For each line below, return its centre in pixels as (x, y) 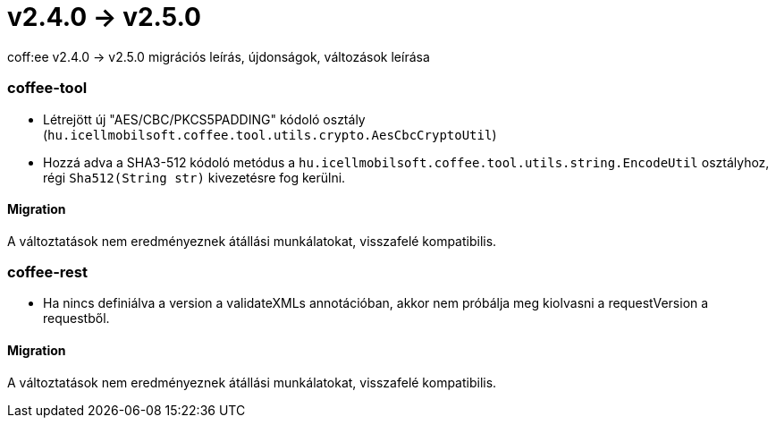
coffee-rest (47, 272)
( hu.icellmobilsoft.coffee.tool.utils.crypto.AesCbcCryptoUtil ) (270, 134)
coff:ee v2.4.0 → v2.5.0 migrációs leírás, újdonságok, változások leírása (219, 56)
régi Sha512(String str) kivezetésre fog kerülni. (194, 177)
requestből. (76, 319)
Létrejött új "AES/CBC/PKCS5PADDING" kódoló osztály (204, 119)
